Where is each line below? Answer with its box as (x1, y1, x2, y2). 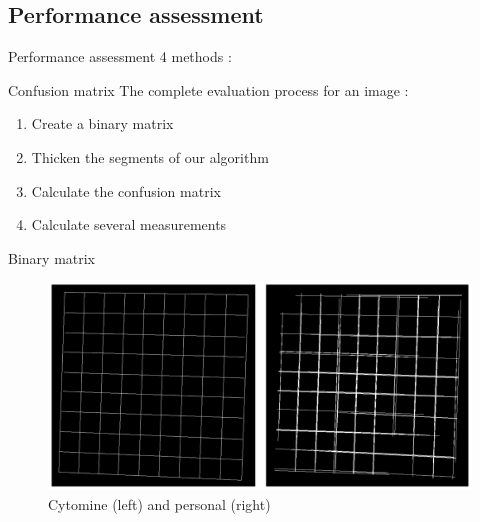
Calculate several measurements (31, 214, 227, 235)
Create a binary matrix (31, 113, 174, 134)
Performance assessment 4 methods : (8, 46, 232, 67)
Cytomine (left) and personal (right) (48, 493, 271, 514)
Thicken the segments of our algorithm (31, 146, 269, 167)
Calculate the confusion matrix (31, 180, 221, 201)
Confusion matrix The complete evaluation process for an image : (8, 79, 409, 100)
